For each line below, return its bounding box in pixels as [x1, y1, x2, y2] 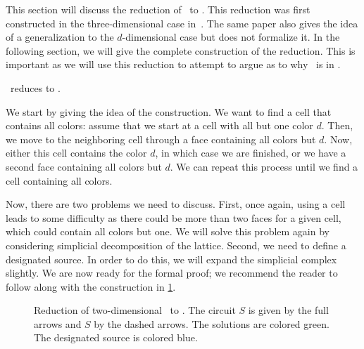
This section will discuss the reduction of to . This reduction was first [6, 2, 310, 16]
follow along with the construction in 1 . [6, 279, 176, 294]
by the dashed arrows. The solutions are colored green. [94, 316, 330, 331]
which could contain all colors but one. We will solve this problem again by [6, 224, 330, 239]
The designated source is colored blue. [34, 330, 198, 345]
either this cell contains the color [6, 145, 147, 160]
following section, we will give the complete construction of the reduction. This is [6, 43, 356, 58]
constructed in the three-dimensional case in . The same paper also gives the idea [6, 15, 358, 30]
